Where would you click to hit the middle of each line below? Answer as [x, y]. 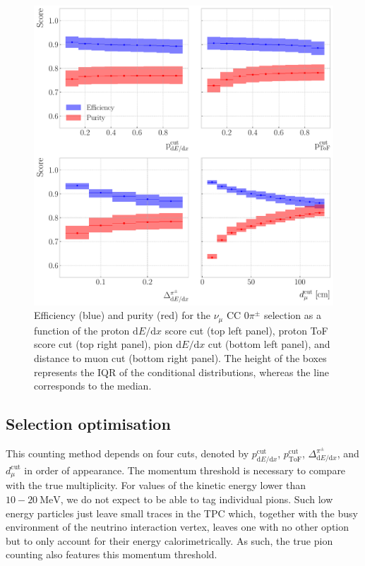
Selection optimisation [88, 424]
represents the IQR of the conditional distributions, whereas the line [182, 372]
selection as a [292, 315]
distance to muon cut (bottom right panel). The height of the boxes [180, 358]
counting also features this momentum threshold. [112, 554]
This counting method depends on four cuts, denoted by [127, 453]
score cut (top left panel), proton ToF [246, 330]
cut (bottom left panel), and [269, 344]
